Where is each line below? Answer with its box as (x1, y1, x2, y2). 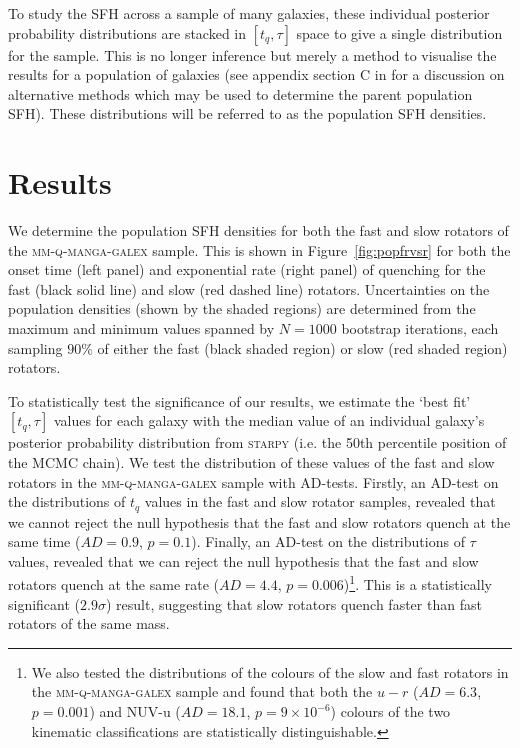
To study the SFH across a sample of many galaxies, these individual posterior (8, 3, 490, 23)
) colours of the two (330, 701, 451, 722)
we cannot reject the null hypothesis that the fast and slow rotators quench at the (8, 511, 511, 532)
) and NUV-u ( (89, 701, 181, 722)
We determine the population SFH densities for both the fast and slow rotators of (8, 220, 509, 241)
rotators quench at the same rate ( (8, 574, 220, 595)
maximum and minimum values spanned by (8, 318, 275, 339)
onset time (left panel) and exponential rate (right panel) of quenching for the (8, 259, 486, 280)
